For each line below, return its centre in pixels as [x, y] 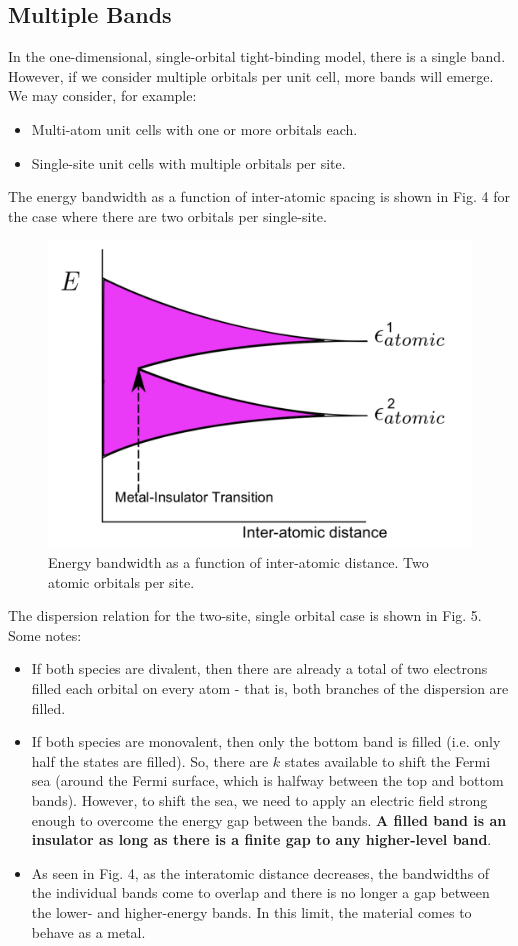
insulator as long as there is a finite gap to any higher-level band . [261, 839]
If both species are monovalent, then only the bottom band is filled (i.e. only [266, 741]
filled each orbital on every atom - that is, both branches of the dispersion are [270, 687]
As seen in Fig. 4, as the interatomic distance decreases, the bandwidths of [260, 872]
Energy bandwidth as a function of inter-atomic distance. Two [238, 562]
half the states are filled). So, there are [150, 760]
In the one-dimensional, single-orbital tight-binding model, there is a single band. [257, 56]
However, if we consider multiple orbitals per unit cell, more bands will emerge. [251, 75]
